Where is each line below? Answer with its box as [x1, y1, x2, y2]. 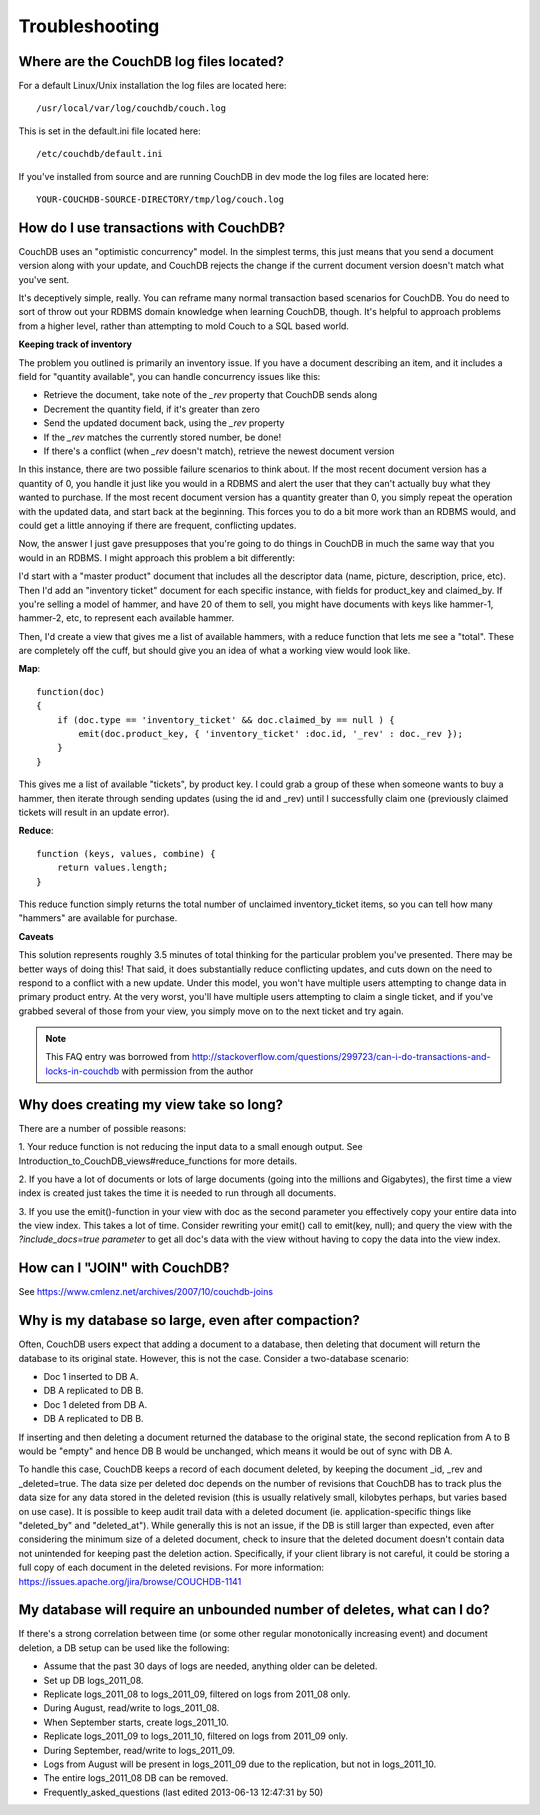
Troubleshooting [18, 15, 160, 37]
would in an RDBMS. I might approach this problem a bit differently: [18, 551, 295, 564]
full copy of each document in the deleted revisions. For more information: [18, 1561, 325, 1574]
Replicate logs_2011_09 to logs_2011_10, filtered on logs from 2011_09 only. [43, 1730, 349, 1742]
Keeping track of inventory [18, 338, 132, 350]
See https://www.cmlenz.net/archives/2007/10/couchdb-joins [18, 1286, 274, 1298]
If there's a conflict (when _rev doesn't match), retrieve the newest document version [43, 445, 395, 457]
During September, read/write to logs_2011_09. [43, 1744, 235, 1756]
